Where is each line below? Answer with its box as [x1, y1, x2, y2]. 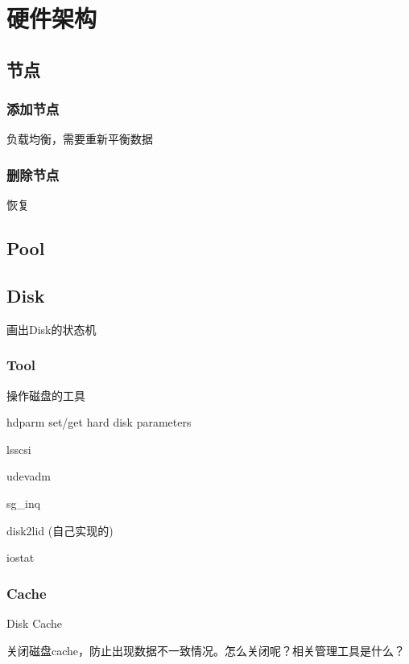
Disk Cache [6, 614, 63, 631]
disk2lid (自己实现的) [6, 522, 114, 538]
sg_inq [6, 494, 41, 511]
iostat [6, 549, 35, 566]
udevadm [6, 468, 51, 485]
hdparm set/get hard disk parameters [6, 414, 192, 431]
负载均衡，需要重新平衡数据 [6, 130, 153, 147]
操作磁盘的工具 [6, 386, 85, 403]
